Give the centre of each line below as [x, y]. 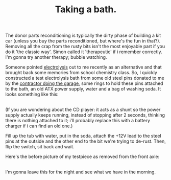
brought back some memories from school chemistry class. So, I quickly [81, 73]
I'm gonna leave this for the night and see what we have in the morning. [81, 172]
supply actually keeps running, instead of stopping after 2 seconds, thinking [85, 115]
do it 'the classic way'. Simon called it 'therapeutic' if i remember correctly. [84, 52]
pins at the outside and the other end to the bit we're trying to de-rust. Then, [86, 141]
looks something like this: [32, 94]
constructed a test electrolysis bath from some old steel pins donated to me [85, 78]
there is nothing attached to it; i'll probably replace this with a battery [78, 121]
